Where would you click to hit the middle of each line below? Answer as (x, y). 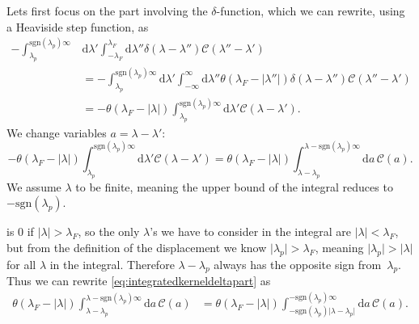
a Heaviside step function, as (78, 26)
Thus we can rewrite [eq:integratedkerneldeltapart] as (139, 281)
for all (21, 264)
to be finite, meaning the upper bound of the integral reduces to (234, 186)
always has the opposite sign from (298, 264)
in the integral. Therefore (112, 264)
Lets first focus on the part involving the (107, 11)
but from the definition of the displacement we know (137, 247)
